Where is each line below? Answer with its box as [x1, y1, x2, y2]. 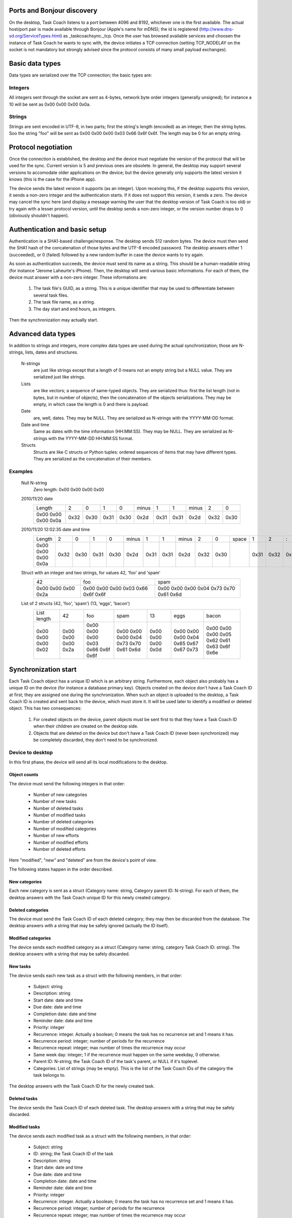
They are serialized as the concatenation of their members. [33, 456, 152, 462]
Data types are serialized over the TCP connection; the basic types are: [9, 72, 152, 78]
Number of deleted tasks [33, 805, 83, 811]
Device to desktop [9, 749, 53, 756]
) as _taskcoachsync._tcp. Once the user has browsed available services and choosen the [60, 33, 241, 39]
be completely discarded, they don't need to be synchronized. [33, 737, 158, 742]
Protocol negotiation [9, 143, 73, 151]
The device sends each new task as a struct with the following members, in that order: [9, 972, 182, 978]
